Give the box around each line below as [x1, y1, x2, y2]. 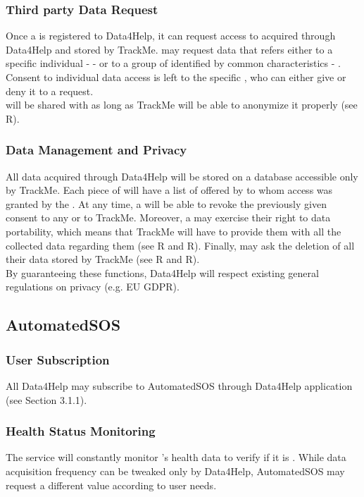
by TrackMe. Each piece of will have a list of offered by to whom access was [6, 183, 333, 197]
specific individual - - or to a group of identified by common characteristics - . [6, 56, 341, 70]
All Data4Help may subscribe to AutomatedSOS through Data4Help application [6, 378, 353, 393]
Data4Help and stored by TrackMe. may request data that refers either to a [6, 42, 333, 56]
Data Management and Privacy [6, 141, 187, 159]
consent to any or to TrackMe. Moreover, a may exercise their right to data [6, 210, 331, 225]
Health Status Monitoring [6, 422, 156, 440]
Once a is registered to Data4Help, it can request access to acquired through [6, 28, 336, 43]
